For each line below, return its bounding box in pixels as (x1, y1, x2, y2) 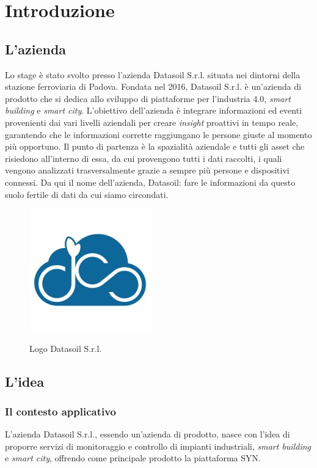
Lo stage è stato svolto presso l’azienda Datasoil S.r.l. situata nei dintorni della (5, 68, 301, 81)
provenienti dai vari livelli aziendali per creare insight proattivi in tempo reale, (5, 115, 299, 128)
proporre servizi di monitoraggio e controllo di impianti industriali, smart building (5, 439, 311, 452)
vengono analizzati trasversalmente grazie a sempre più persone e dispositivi (5, 164, 290, 177)
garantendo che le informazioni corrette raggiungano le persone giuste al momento (5, 128, 312, 141)
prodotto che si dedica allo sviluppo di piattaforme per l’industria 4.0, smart (5, 92, 291, 104)
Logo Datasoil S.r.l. (29, 342, 102, 354)
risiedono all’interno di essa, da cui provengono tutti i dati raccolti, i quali (5, 152, 282, 164)
